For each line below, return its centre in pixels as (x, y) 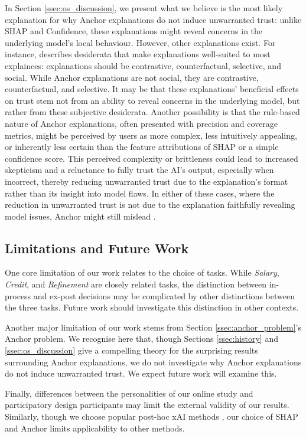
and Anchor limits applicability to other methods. (95, 428)
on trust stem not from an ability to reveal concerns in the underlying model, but (152, 100)
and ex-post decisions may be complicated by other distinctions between (164, 295)
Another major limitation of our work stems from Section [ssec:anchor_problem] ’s (153, 327)
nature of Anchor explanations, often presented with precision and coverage (141, 123)
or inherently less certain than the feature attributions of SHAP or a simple (142, 147)
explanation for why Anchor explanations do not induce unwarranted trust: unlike (153, 19)
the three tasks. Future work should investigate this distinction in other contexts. (152, 307)
